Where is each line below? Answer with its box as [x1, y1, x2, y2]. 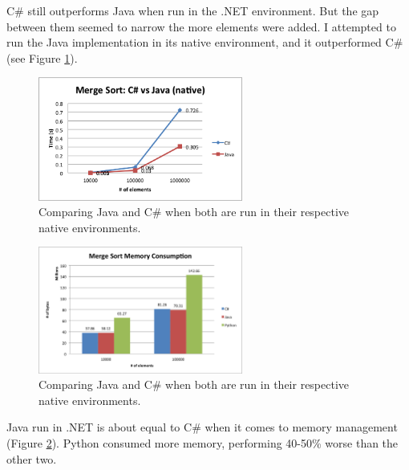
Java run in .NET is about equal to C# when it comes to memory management [6, 419, 398, 435]
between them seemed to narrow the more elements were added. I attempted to [6, 18, 396, 35]
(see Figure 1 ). [6, 49, 78, 66]
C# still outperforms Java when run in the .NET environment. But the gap [6, 2, 379, 18]
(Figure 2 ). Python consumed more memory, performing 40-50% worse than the [6, 435, 399, 452]
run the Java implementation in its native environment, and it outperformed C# [6, 34, 403, 51]
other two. [6, 450, 57, 467]
